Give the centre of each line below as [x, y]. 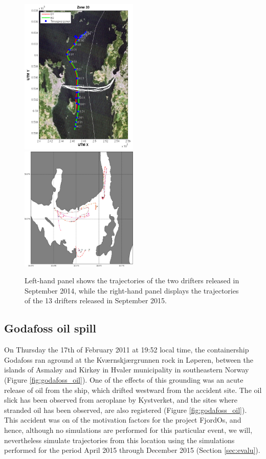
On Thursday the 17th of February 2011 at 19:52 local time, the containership [127, 350]
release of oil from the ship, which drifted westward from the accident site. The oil [133, 390]
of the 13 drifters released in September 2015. [96, 300]
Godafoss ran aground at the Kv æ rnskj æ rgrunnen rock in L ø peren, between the [129, 359]
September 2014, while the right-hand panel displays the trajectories [132, 290]
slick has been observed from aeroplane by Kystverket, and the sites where [121, 400]
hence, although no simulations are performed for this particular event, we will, [128, 430]
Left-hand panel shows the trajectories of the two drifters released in [132, 280]
